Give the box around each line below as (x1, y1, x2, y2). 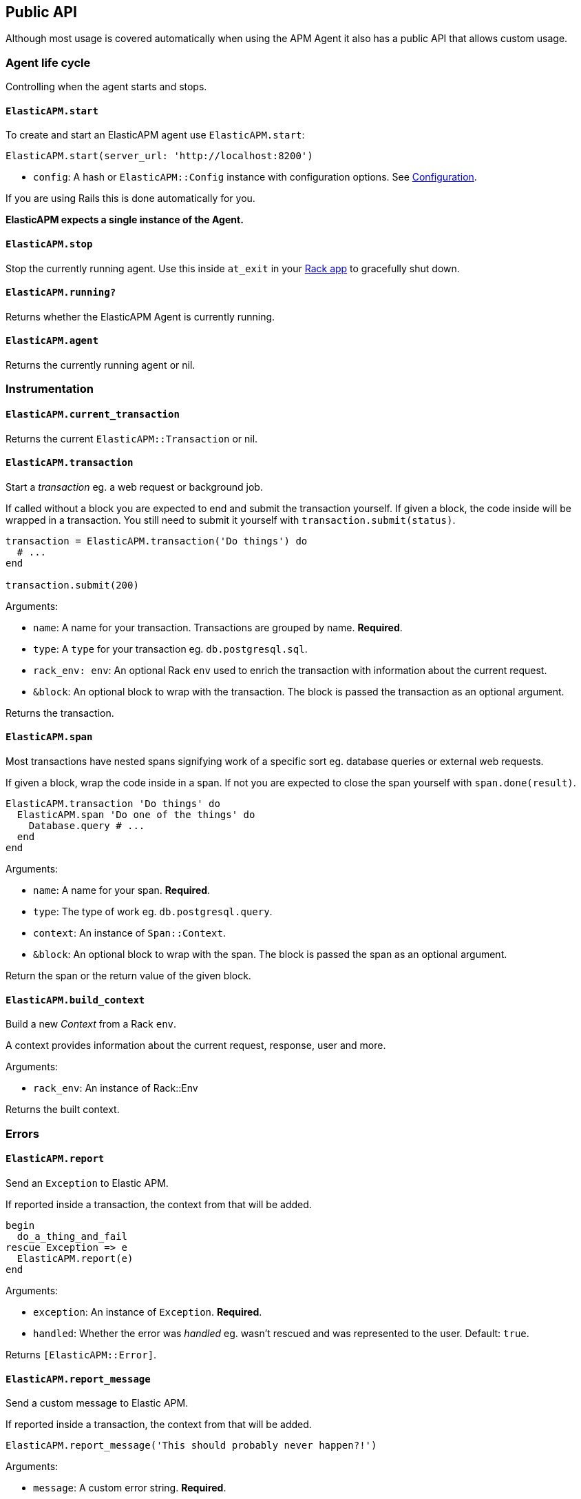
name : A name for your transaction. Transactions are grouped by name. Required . (33, 621, 403, 633)
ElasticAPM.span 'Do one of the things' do (17, 809, 255, 821)
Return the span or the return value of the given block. (6, 970, 251, 982)
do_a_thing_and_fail (17, 1230, 128, 1242)
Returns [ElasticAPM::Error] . (6, 1348, 157, 1360)
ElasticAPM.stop (6, 238, 93, 249)
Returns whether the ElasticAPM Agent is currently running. (6, 310, 275, 323)
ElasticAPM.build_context (6, 994, 145, 1006)
